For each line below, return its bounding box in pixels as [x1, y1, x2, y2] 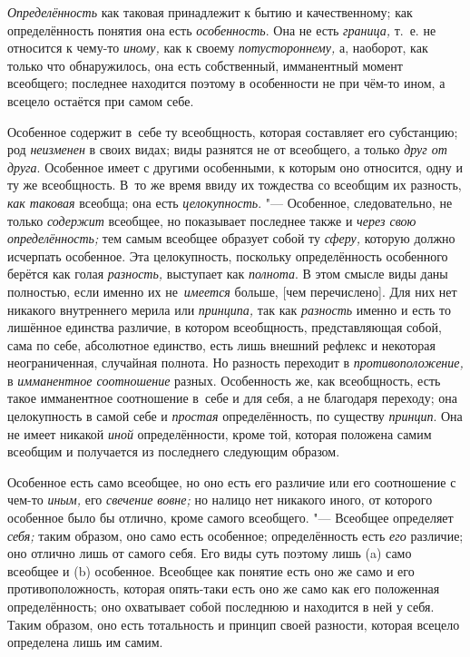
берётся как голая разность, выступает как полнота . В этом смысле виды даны [7, 264, 448, 283]
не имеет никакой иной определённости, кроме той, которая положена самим [7, 424, 432, 443]
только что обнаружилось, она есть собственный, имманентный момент [7, 55, 403, 74]
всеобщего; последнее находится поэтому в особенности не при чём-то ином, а [7, 74, 446, 93]
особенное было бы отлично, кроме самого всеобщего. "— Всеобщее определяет [7, 508, 454, 527]
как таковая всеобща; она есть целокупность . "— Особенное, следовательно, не [7, 192, 453, 211]
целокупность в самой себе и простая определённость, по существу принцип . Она [7, 407, 463, 426]
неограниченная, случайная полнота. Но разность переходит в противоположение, [7, 353, 464, 372]
